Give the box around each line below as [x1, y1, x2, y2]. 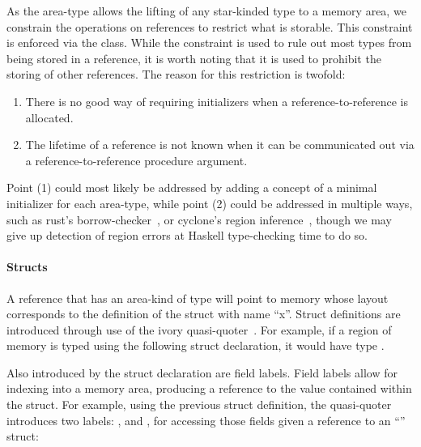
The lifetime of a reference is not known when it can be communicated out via [25, 136, 415, 153]
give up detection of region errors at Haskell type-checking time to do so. [6, 227, 368, 244]
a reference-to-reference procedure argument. [25, 151, 248, 168]
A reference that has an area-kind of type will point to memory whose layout [6, 289, 389, 306]
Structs [6, 258, 48, 275]
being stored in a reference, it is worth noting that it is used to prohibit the [6, 49, 381, 66]
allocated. [25, 109, 74, 126]
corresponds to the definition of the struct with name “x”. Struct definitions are [6, 305, 401, 322]
